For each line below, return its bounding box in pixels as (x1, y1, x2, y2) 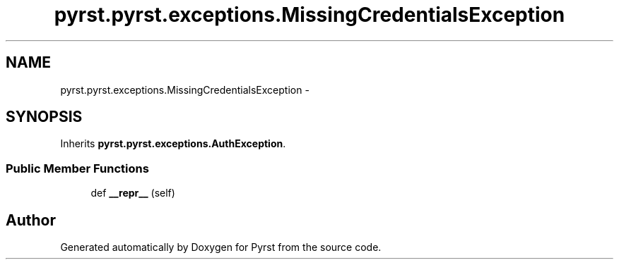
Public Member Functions (6, 161, 149, 175)
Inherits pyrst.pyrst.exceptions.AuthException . (60, 137, 286, 150)
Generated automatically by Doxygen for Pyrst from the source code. (60, 241, 382, 254)
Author (6, 211, 56, 229)
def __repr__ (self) (90, 187, 175, 199)
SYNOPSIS (6, 108, 83, 126)
